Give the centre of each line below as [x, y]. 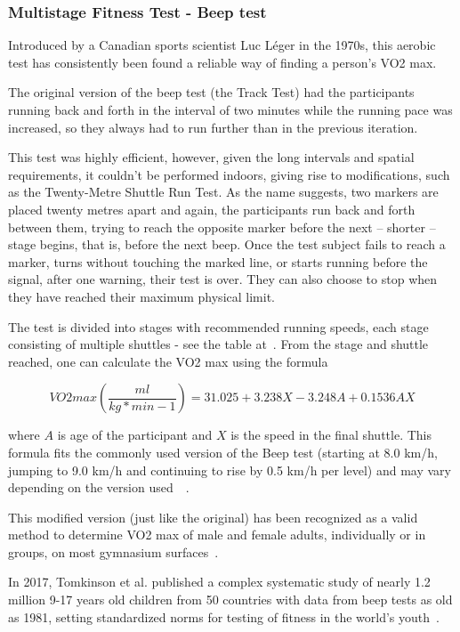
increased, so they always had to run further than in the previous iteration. [213, 127]
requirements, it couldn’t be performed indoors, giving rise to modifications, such [229, 174]
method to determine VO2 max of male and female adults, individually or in [217, 535]
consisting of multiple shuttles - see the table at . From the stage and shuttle [218, 344]
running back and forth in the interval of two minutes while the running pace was [230, 109]
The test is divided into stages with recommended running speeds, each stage [218, 326]
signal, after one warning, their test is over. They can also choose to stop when [223, 279]
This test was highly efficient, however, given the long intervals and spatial [211, 157]
